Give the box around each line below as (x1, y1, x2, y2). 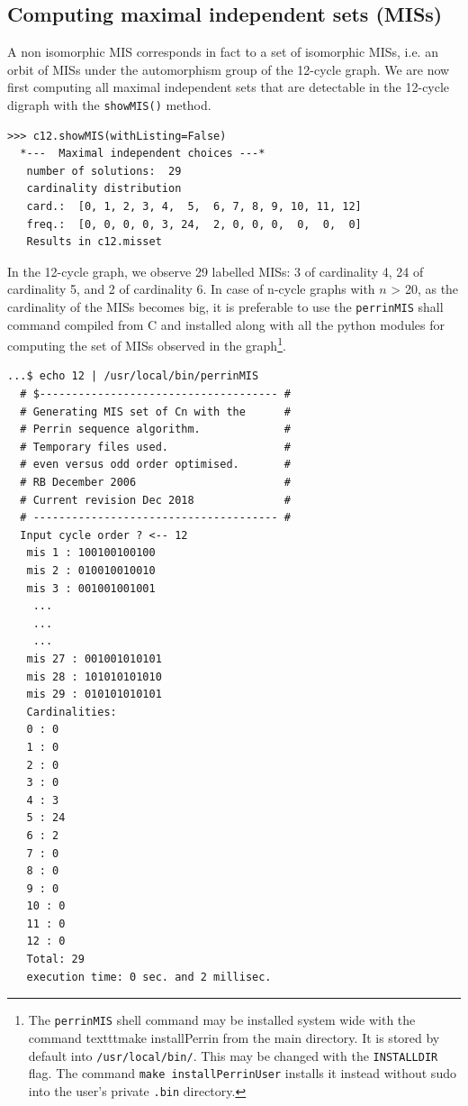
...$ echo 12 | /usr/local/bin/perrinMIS (7, 370, 259, 383)
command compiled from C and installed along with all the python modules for (7, 315, 445, 334)
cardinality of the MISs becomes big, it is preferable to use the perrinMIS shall (7, 297, 444, 315)
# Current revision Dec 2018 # (20, 493, 291, 507)
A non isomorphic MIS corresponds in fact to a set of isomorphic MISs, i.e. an (7, 42, 438, 61)
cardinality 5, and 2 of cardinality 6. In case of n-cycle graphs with (7, 279, 375, 298)
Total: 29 (26, 953, 85, 966)
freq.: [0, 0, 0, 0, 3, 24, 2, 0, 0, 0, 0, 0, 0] (26, 217, 362, 231)
